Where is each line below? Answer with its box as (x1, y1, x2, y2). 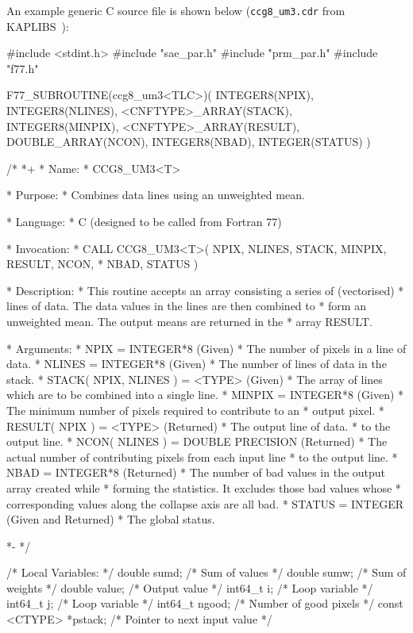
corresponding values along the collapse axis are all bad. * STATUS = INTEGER (6, 495, 404, 512)
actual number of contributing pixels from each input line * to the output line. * (6, 448, 398, 465)
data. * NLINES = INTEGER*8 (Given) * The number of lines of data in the (6, 355, 387, 372)
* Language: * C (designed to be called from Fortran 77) (6, 213, 282, 229)
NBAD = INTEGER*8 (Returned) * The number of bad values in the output (6, 464, 386, 481)
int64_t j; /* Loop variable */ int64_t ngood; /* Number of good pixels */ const (6, 595, 403, 612)
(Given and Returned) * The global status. (6, 511, 215, 527)
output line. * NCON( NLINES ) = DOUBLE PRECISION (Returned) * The (6, 433, 388, 450)
